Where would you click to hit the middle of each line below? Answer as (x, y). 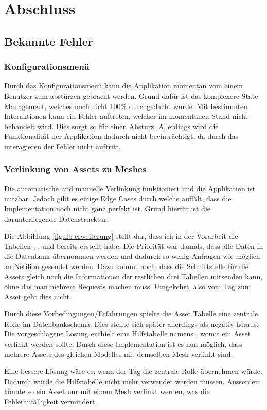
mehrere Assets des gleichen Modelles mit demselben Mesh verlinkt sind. (119, 354)
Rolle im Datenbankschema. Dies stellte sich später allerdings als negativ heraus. (131, 323)
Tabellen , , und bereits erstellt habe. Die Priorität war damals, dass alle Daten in (134, 246)
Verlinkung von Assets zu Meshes (75, 169)
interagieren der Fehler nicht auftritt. (63, 146)
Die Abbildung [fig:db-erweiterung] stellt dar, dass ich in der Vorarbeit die (121, 236)
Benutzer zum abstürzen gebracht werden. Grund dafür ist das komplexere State (131, 95)
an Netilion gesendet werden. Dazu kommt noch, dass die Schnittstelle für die (127, 266)
